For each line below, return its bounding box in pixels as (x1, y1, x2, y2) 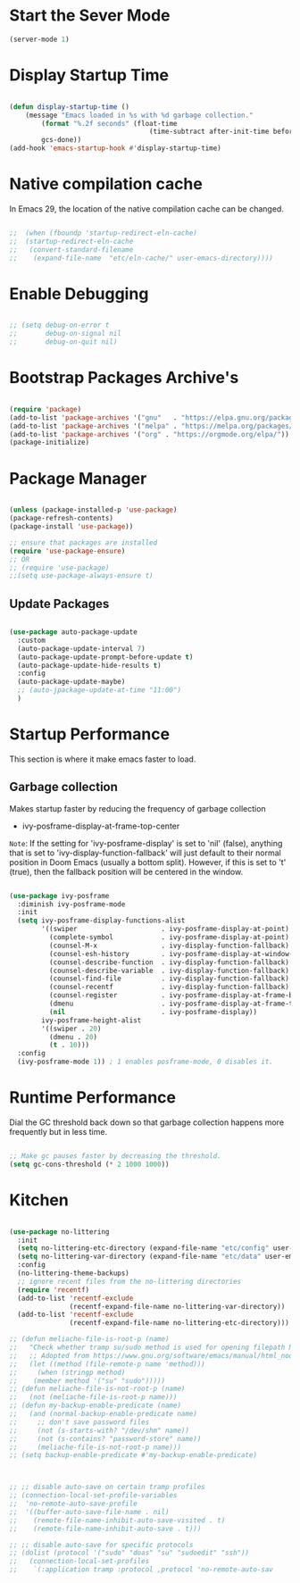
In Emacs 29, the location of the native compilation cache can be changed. (9, 203, 284, 214)
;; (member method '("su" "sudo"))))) (9, 1376, 166, 1385)
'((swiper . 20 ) (41, 1024, 102, 1033)
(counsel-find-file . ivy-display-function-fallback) (48, 974, 290, 983)
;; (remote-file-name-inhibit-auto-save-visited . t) (9, 1515, 226, 1525)
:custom (17, 636, 46, 645)
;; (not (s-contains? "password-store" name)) (9, 1434, 202, 1443)
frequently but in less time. (9, 1127, 108, 1137)
